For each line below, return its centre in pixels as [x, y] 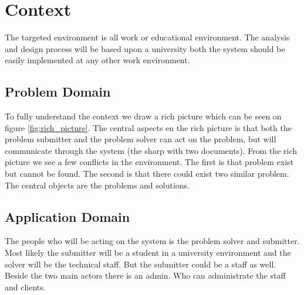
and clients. [25, 287]
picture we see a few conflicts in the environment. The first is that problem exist [149, 162]
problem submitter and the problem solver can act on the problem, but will [141, 139]
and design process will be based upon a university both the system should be [145, 48]
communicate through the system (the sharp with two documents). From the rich [151, 150]
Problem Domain [58, 92]
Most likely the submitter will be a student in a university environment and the [148, 253]
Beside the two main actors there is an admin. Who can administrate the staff [145, 275]
